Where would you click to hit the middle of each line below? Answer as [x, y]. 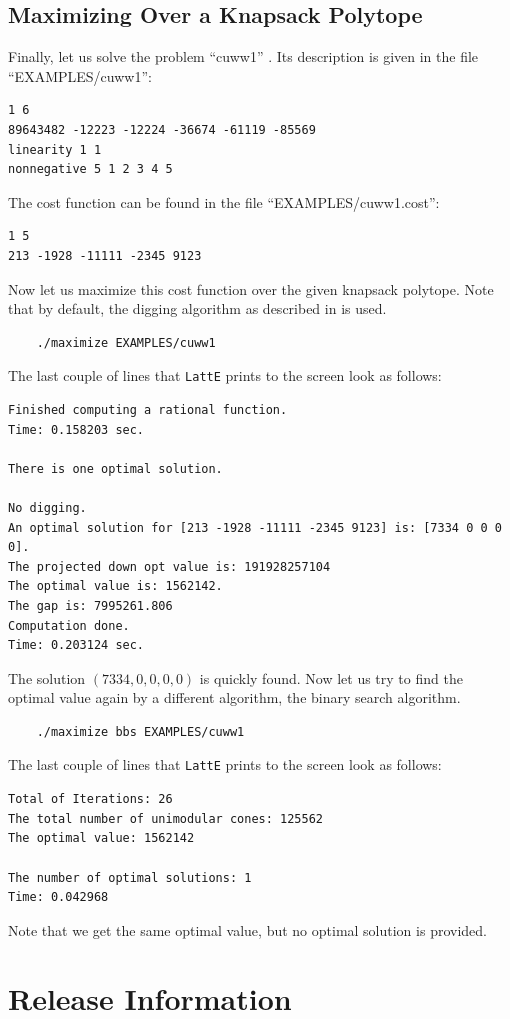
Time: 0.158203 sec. [76, 429]
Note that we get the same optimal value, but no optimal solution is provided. [247, 929]
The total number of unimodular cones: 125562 [165, 818]
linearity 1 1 [55, 149]
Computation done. [69, 625]
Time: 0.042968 [58, 897]
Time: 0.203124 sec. [76, 645]
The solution [47, 677]
